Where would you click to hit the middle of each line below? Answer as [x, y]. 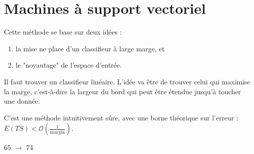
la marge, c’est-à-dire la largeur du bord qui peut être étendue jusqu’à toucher [123, 91]
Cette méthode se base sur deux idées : [63, 32]
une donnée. [22, 101]
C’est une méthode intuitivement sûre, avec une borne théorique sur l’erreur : [121, 117]
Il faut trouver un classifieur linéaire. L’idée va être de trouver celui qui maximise [127, 81]
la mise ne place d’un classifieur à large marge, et [90, 48]
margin [58, 132]
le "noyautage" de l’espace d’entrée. [69, 65]
